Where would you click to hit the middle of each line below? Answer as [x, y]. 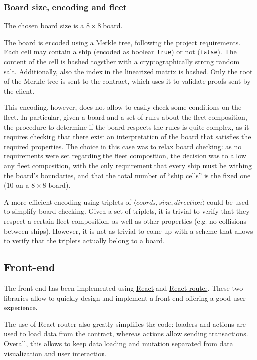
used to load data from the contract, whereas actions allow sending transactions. [126, 334]
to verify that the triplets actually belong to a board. [84, 240]
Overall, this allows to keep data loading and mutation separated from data [119, 343]
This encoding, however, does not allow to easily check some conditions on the [123, 107]
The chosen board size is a [44, 26]
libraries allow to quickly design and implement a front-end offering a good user [125, 297]
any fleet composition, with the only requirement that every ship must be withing [128, 165]
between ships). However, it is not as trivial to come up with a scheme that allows [128, 231]
